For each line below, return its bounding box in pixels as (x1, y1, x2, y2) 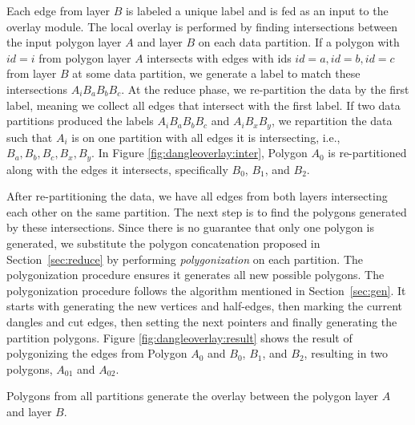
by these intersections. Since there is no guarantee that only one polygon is (6, 219, 374, 236)
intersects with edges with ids (147, 49, 292, 66)
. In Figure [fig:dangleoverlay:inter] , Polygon (91, 144, 308, 161)
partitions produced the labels (6, 112, 154, 129)
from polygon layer (38, 49, 131, 66)
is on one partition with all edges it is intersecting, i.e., (71, 128, 340, 145)
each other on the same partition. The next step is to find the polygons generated (6, 203, 407, 220)
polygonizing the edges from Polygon (6, 345, 187, 362)
